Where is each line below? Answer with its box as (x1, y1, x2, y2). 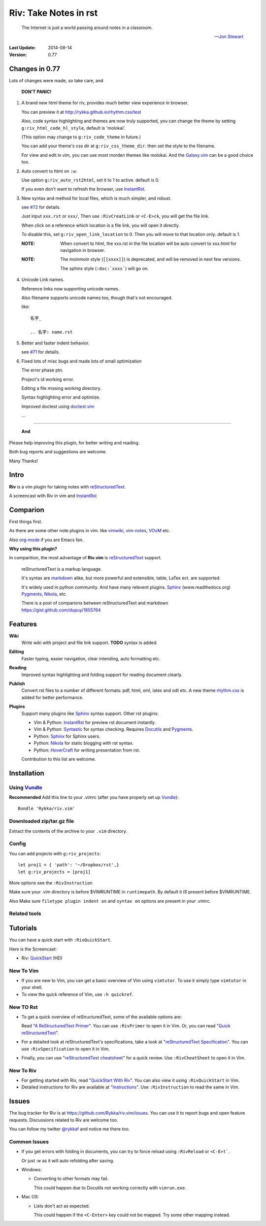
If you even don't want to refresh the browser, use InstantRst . (21, 186, 146, 192)
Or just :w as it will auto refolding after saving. (21, 1158, 114, 1163)
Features (9, 620, 37, 628)
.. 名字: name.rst (30, 329, 73, 335)
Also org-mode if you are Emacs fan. (9, 537, 84, 543)
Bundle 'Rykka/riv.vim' (18, 806, 75, 812)
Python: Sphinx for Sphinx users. (33, 733, 100, 739)
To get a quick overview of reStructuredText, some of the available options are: (21, 1014, 182, 1020)
